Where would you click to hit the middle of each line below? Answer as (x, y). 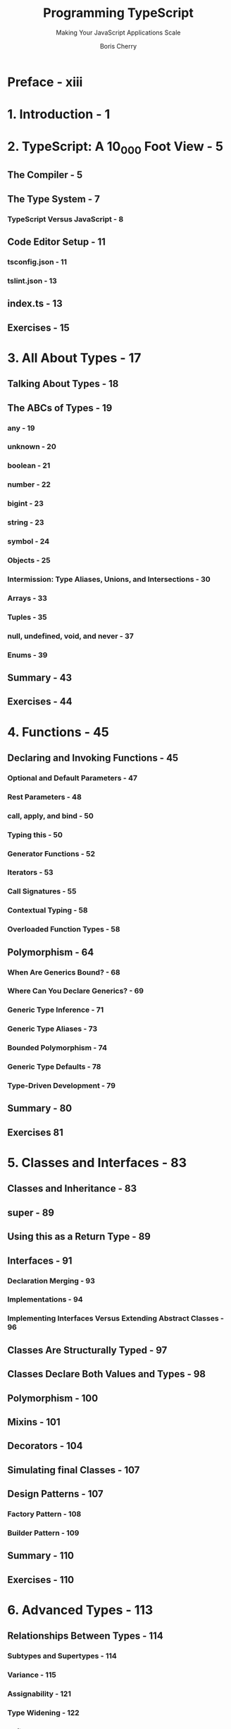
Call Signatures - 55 (42, 891)
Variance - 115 (32, 1675)
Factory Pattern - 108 (44, 1514)
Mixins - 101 (34, 1422)
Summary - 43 (40, 677)
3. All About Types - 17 (74, 358)
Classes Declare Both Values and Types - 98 (107, 1374)
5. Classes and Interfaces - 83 (97, 1163)
